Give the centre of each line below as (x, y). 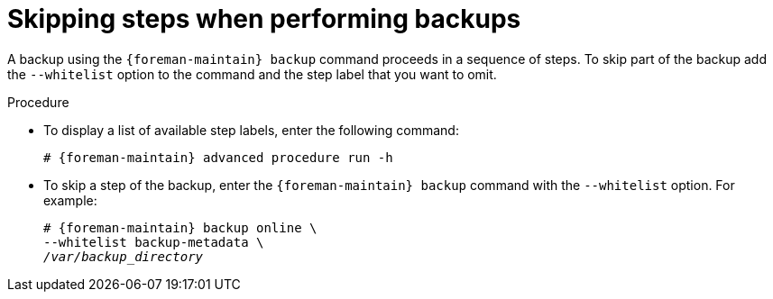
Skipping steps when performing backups (264, 19)
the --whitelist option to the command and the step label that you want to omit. (252, 74)
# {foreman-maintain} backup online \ (180, 227)
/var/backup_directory (124, 256)
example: (70, 200)
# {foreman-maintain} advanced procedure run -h (218, 157)
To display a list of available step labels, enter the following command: (251, 130)
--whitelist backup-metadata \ (154, 242)
